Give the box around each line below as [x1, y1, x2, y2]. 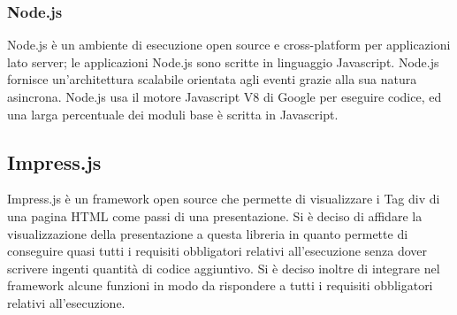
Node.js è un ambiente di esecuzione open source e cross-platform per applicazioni [7, 35, 451, 54]
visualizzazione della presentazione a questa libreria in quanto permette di [7, 224, 408, 242]
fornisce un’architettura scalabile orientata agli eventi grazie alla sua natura [7, 70, 417, 88]
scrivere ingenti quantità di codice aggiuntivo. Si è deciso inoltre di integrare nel [7, 258, 440, 277]
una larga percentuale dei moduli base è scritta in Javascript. [7, 104, 339, 123]
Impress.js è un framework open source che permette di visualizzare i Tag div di [7, 189, 440, 208]
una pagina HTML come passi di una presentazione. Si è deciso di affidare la [7, 206, 423, 225]
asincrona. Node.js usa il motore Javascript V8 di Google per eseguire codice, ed [7, 88, 442, 105]
